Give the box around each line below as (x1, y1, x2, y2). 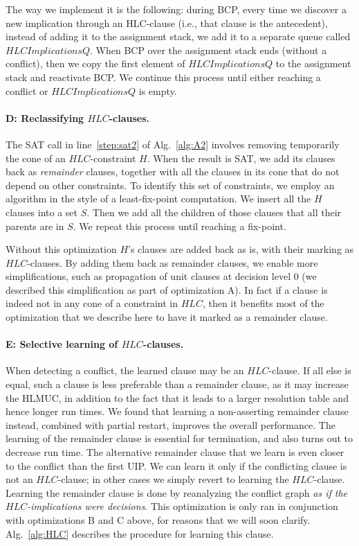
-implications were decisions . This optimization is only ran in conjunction (27, 499, 338, 513)
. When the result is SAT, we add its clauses (147, 150, 335, 165)
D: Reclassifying (6, 110, 84, 125)
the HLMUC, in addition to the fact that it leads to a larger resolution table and (6, 390, 349, 405)
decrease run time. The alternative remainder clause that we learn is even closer (6, 445, 344, 459)
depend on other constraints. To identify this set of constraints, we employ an (6, 177, 335, 192)
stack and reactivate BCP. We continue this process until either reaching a (6, 69, 321, 84)
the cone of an (6, 150, 66, 165)
